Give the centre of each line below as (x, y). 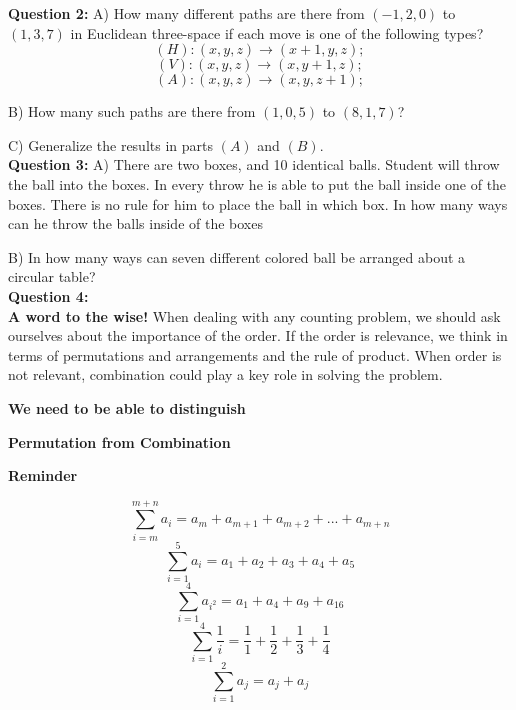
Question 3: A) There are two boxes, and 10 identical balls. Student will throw (254, 164)
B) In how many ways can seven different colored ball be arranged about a (237, 256)
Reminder (43, 475)
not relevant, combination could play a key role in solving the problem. (225, 374)
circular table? (52, 276)
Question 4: (48, 295)
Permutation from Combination (119, 441)
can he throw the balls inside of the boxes (135, 223)
